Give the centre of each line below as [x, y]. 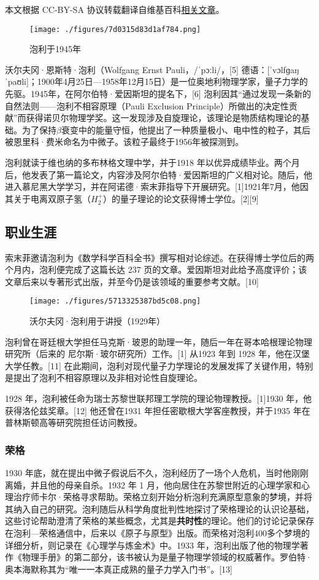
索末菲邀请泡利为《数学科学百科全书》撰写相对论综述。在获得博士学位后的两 [159, 257]
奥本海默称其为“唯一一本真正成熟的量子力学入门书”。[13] [119, 569]
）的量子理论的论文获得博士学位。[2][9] [181, 198]
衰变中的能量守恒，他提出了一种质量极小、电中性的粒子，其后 [186, 129]
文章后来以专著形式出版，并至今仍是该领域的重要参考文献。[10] [132, 281]
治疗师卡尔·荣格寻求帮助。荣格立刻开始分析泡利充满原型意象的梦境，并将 [163, 497]
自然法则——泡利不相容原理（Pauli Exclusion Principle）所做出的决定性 [147, 105]
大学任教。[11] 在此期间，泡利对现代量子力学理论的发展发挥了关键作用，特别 [159, 365]
